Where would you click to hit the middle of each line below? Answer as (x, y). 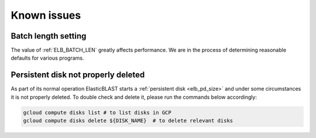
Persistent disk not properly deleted (78, 75)
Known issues (46, 15)
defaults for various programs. (47, 58)
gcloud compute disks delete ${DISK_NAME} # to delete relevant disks (128, 121)
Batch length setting (49, 36)
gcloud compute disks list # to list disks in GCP (97, 112)
